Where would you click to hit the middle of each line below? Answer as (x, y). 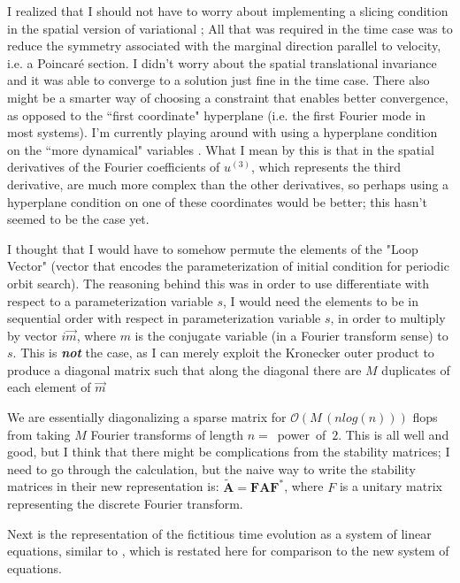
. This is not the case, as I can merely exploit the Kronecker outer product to (223, 353)
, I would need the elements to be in (321, 300)
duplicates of (416, 369)
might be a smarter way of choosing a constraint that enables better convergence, (228, 97)
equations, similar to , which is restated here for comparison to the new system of (228, 551)
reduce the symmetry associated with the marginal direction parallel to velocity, (224, 46)
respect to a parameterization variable (110, 300)
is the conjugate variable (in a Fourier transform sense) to (291, 335)
